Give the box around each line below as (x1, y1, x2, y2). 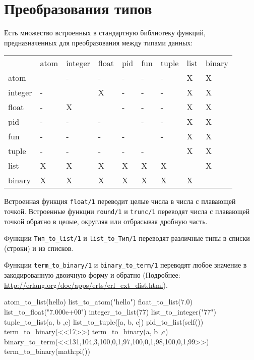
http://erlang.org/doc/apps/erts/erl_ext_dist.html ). (4, 279, 168, 290)
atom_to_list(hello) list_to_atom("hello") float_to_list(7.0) (4, 296, 193, 307)
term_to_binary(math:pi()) (4, 346, 90, 356)
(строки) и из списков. (4, 242, 74, 253)
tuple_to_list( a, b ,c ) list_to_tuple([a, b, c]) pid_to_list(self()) (4, 316, 204, 327)
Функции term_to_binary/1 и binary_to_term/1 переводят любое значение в (4, 260, 247, 270)
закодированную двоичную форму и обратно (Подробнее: (4, 270, 180, 280)
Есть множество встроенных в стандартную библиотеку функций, (4, 27, 206, 38)
